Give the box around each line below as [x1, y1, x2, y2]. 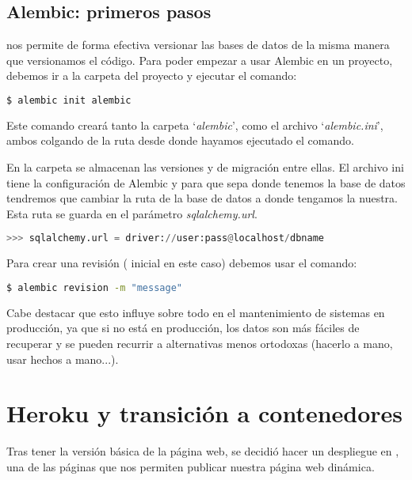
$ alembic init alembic [6, 94, 132, 106]
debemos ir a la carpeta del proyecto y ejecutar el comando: [6, 67, 297, 84]
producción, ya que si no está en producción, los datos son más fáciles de [6, 319, 360, 336]
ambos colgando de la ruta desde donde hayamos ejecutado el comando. [6, 132, 354, 149]
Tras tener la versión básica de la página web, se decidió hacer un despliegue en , [6, 443, 399, 459]
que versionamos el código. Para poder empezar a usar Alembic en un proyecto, [6, 51, 393, 68]
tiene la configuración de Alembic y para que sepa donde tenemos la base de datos [6, 174, 406, 191]
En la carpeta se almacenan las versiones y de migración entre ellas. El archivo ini [6, 159, 404, 176]
